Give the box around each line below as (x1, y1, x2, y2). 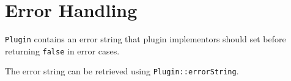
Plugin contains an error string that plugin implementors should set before (5, 33, 286, 45)
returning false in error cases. (5, 44, 120, 57)
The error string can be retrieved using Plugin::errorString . (5, 65, 239, 77)
